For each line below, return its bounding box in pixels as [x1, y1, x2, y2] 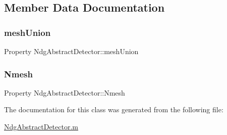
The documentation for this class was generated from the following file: [4, 104, 223, 115]
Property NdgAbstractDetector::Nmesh [4, 87, 125, 98]
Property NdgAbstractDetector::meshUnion [4, 46, 139, 56]
